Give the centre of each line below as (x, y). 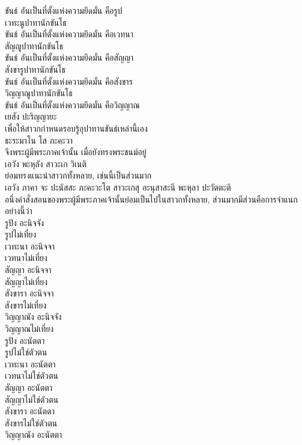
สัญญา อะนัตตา (29, 387)
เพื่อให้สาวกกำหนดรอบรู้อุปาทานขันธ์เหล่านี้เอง (76, 128)
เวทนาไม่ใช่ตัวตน (32, 376)
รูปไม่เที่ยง (21, 234)
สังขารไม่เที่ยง (26, 305)
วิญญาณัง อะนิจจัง (33, 317)
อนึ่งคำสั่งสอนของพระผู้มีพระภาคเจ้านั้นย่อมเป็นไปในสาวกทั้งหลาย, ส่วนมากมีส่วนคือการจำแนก (151, 199)
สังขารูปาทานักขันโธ (35, 69)
